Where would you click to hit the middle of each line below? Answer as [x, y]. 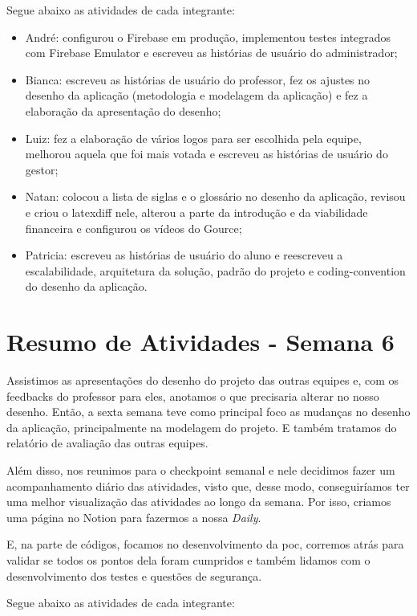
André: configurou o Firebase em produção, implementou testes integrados [208, 37]
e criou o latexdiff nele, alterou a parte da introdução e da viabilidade [196, 212]
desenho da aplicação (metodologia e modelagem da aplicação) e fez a [196, 95]
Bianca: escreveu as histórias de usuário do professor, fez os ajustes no [198, 79]
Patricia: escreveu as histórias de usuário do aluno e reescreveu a [184, 255]
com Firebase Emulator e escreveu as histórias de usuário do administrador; [211, 53]
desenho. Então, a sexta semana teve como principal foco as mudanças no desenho [208, 412]
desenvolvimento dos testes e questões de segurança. [134, 575]
